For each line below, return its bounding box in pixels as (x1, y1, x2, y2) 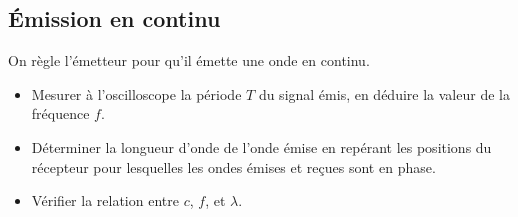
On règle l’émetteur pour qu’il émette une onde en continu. (8, 50, 370, 71)
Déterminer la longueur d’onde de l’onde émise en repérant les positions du (31, 136, 492, 157)
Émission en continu (8, 3, 221, 34)
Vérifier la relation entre (31, 190, 179, 211)
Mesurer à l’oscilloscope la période (31, 83, 242, 104)
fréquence (31, 103, 90, 124)
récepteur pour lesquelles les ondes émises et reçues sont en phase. (31, 156, 436, 177)
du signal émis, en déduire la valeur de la (258, 83, 510, 104)
